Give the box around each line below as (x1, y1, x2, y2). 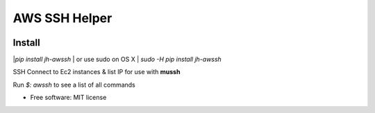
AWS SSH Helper (12, 10, 112, 26)
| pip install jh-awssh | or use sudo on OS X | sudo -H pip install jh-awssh (12, 55, 222, 64)
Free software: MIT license (30, 94, 107, 102)
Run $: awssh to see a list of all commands (12, 80, 135, 89)
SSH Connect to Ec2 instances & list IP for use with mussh (12, 68, 181, 76)
